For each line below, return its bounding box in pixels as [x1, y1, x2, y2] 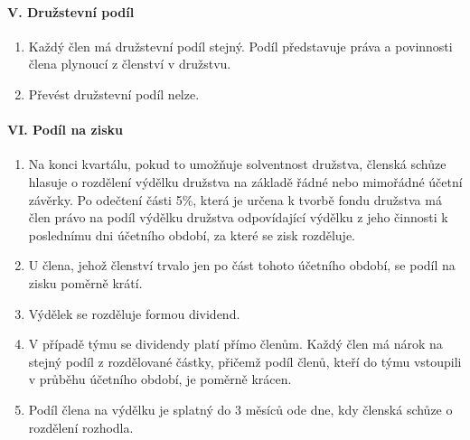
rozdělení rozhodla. [28, 417, 134, 436]
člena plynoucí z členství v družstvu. [28, 54, 231, 73]
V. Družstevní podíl [7, 2, 135, 21]
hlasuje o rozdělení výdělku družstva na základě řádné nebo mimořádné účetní [28, 172, 463, 191]
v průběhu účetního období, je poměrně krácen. [28, 370, 292, 389]
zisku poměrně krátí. [28, 273, 143, 292]
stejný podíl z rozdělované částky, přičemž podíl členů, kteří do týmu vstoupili [28, 351, 462, 370]
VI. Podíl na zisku [7, 120, 123, 139]
